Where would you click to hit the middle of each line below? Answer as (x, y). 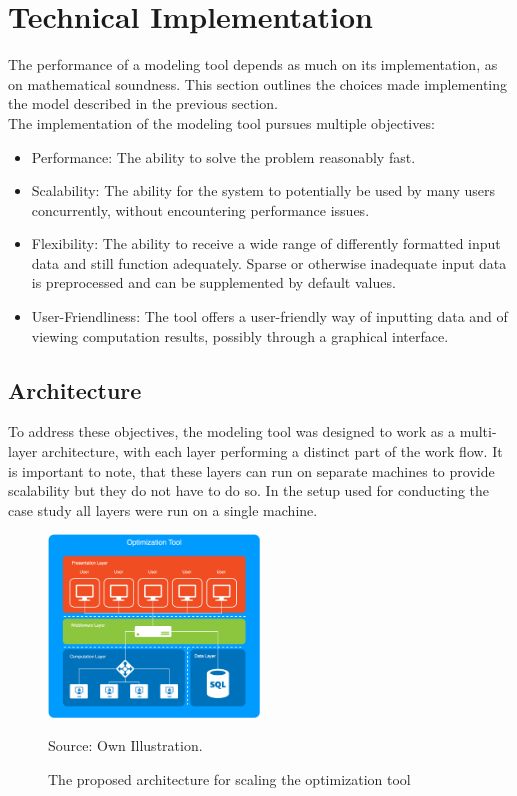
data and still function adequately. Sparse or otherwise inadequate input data (269, 262)
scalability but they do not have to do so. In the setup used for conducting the (249, 490)
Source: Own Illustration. (125, 745)
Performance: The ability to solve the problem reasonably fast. (223, 156)
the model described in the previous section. (143, 103)
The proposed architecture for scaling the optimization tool (229, 779)
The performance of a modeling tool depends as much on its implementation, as (253, 64)
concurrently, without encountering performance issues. (200, 209)
